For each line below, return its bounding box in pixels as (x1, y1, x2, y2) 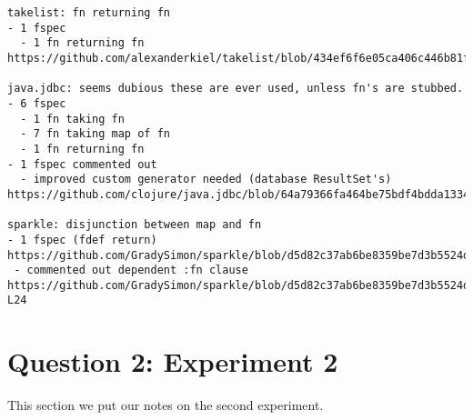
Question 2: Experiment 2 (7, 343, 338, 380)
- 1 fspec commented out (7, 157, 157, 171)
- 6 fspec (7, 96, 66, 110)
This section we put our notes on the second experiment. (7, 395, 324, 415)
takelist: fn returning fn (7, 6, 170, 19)
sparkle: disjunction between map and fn (7, 218, 262, 232)
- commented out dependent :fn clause (14, 264, 248, 277)
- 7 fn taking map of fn (20, 127, 170, 141)
